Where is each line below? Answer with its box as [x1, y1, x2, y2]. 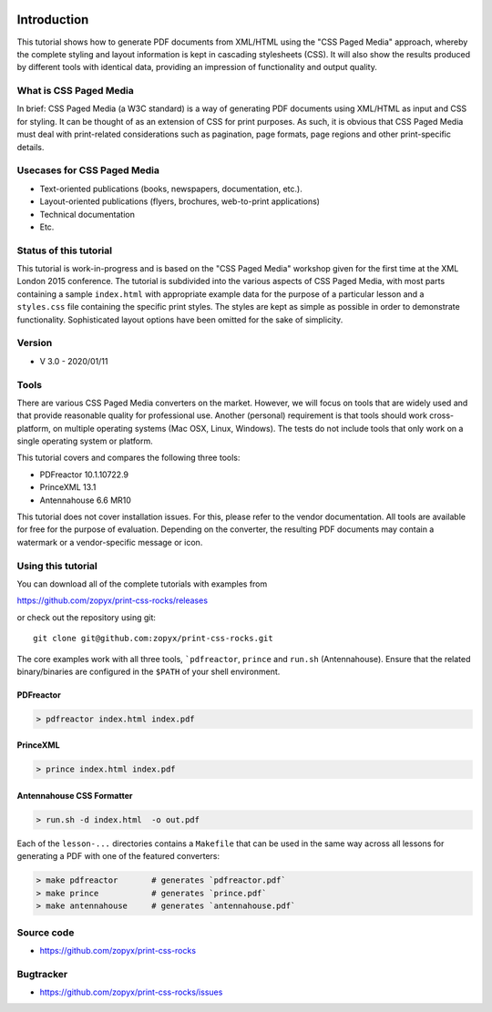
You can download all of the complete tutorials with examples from [16, 578, 268, 589]
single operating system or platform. [16, 435, 154, 446]
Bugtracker [16, 967, 68, 980]
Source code [16, 925, 75, 938]
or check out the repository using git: [16, 611, 157, 623]
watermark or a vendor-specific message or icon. [16, 537, 203, 547]
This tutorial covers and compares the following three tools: [16, 452, 241, 464]
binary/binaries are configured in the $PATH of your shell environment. [16, 666, 281, 677]
